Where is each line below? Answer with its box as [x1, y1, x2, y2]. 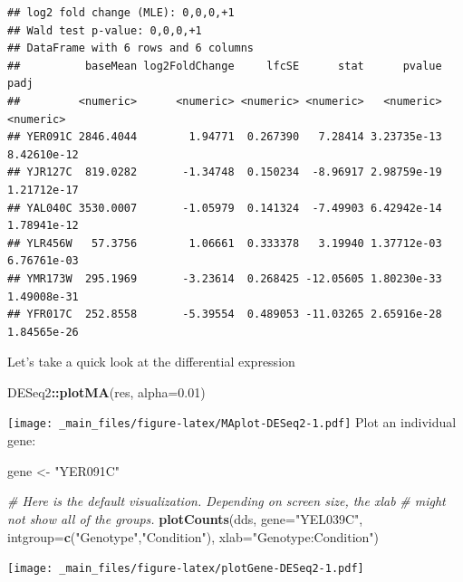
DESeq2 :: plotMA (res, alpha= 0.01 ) [7, 382, 206, 401]
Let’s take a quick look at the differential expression [7, 352, 295, 371]
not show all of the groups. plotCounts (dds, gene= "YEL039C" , [7, 509, 363, 528]
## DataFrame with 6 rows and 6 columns [7, 42, 255, 55]
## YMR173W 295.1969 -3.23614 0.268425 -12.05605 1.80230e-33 [7, 272, 442, 285]
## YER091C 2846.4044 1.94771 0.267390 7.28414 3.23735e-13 [7, 130, 442, 144]
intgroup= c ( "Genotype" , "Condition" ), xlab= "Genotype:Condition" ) [7, 527, 379, 546]
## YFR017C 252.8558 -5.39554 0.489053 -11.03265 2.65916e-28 [7, 308, 442, 321]
